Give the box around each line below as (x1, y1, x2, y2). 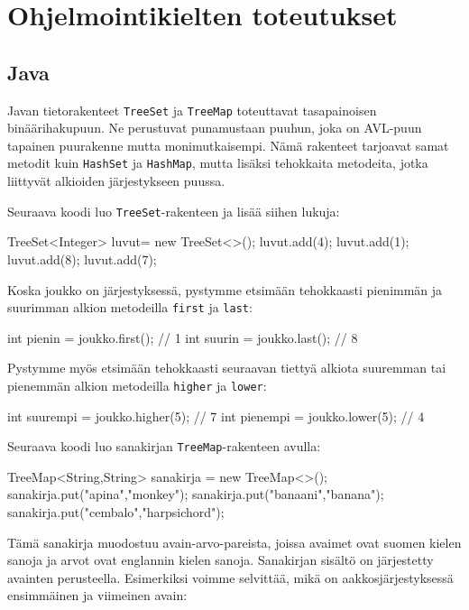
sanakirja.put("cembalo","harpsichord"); (7, 503, 225, 522)
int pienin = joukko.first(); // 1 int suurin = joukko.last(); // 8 (7, 328, 358, 347)
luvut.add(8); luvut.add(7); (7, 249, 157, 268)
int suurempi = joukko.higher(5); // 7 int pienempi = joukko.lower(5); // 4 (7, 406, 425, 425)
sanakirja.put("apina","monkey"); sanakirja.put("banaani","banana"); (7, 485, 384, 504)
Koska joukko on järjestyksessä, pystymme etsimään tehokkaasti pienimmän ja (7, 280, 443, 299)
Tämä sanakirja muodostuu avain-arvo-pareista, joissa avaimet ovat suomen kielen (7, 532, 462, 551)
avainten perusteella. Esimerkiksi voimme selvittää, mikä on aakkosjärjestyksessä (7, 568, 454, 587)
